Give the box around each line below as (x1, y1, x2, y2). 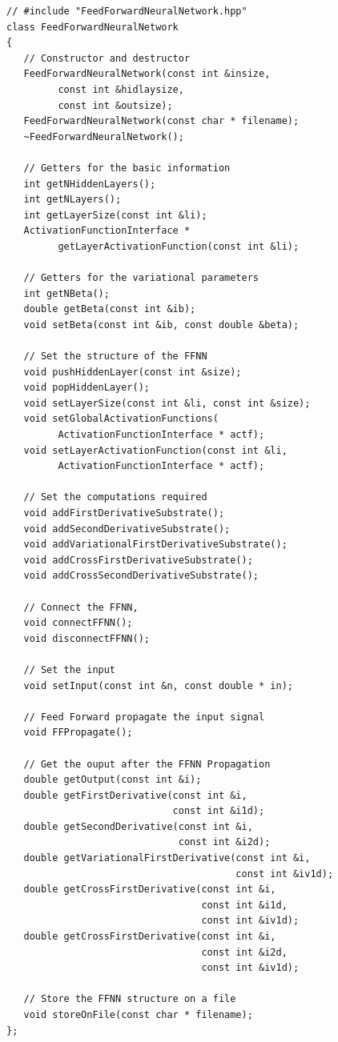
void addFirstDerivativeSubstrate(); (23, 507, 225, 519)
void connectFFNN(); (23, 617, 133, 629)
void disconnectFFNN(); (23, 632, 150, 644)
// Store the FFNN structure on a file (23, 993, 236, 1005)
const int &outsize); (58, 99, 173, 111)
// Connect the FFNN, (23, 601, 139, 613)
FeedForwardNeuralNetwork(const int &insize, (23, 68, 271, 80)
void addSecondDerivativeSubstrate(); (23, 523, 231, 535)
